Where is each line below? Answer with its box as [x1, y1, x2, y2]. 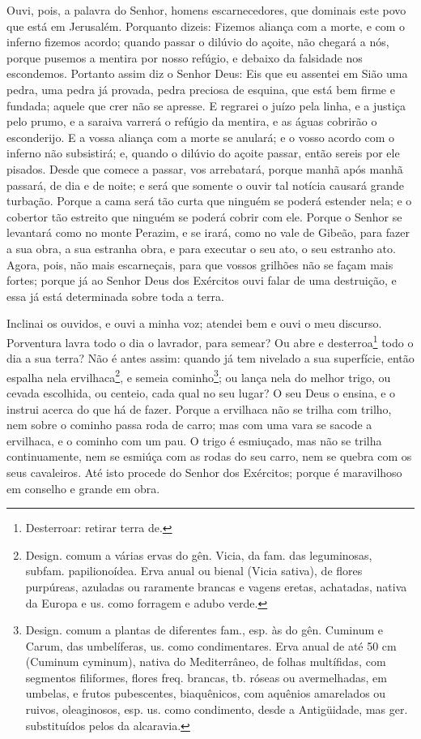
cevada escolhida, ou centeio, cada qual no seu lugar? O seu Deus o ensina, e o [6, 384, 396, 401]
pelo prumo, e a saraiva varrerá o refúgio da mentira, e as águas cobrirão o [6, 113, 377, 130]
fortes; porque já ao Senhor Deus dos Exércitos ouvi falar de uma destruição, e [6, 272, 397, 289]
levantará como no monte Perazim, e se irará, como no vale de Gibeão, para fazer [6, 224, 410, 241]
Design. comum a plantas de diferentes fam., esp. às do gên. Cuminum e [25, 621, 383, 638]
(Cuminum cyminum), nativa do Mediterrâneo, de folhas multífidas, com [25, 653, 386, 670]
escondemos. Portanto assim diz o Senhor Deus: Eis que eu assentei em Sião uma [6, 65, 408, 82]
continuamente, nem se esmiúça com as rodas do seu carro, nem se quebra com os [6, 448, 412, 465]
